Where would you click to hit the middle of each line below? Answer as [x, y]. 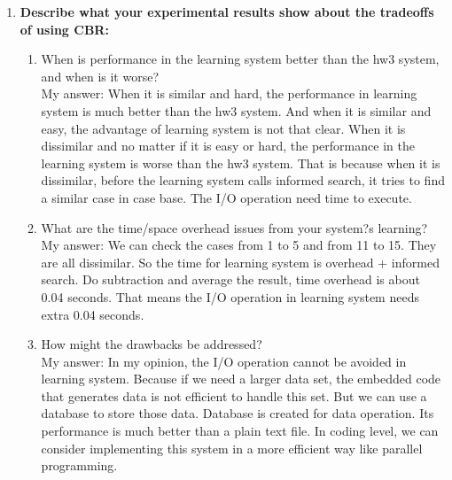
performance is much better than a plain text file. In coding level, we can [240, 431]
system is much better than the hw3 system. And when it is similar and [236, 110]
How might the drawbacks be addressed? [152, 344]
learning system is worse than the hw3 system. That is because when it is [241, 163]
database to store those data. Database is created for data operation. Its [238, 413]
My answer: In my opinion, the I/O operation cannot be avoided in [224, 361]
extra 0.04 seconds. [93, 314]
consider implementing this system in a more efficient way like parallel [232, 448]
